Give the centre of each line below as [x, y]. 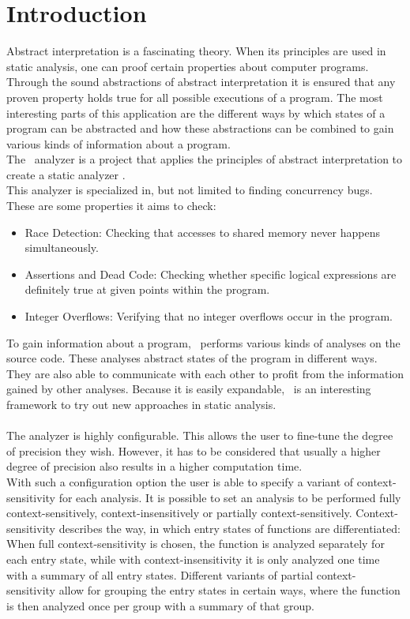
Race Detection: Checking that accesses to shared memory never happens [202, 232]
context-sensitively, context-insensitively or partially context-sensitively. [179, 513]
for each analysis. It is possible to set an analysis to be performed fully [230, 497]
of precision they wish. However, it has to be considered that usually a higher [194, 450]
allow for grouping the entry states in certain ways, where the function [229, 590]
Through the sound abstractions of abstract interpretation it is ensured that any [201, 82]
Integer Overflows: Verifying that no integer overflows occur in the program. [209, 316]
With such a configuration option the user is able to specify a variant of [180, 481]
